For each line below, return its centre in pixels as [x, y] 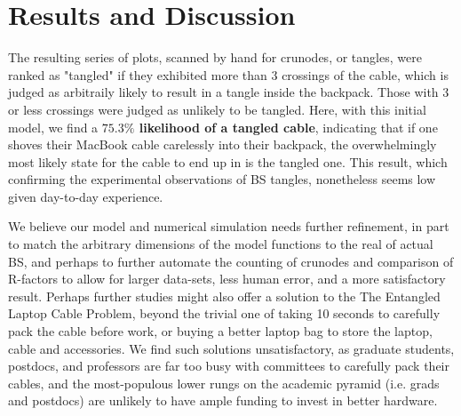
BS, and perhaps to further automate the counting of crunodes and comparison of [231, 261]
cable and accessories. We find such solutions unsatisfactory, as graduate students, [231, 348]
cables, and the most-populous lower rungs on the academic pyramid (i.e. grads [224, 383]
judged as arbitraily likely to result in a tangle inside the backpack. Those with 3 [229, 92]
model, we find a [53, 127]
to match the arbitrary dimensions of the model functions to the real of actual [221, 244]
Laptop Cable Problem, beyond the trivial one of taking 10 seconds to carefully [224, 313]
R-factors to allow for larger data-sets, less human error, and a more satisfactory [227, 279]
